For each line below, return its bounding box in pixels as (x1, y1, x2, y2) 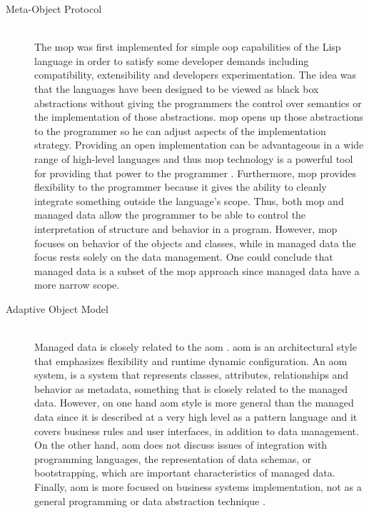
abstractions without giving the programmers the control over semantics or (34, 95, 362, 110)
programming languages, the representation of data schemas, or (34, 451, 312, 466)
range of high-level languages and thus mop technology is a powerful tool (34, 151, 353, 166)
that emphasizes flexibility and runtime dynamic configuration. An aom (34, 353, 348, 368)
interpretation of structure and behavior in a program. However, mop (34, 221, 338, 236)
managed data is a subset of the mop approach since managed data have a (34, 263, 360, 278)
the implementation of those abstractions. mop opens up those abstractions (34, 109, 363, 124)
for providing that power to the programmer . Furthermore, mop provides (34, 165, 357, 180)
